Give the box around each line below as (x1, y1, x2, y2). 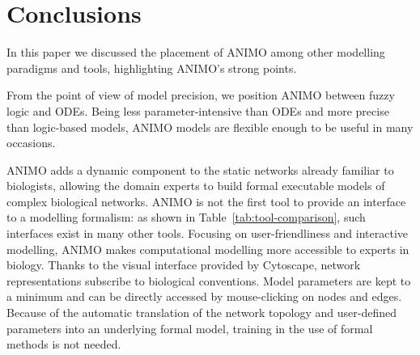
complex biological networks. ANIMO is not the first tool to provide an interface (6, 192, 406, 209)
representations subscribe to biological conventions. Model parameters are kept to (6, 272, 411, 289)
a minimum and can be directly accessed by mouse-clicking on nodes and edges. (6, 288, 402, 305)
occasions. (6, 134, 56, 151)
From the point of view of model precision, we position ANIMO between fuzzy (6, 87, 395, 104)
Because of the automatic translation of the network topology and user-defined (6, 304, 397, 321)
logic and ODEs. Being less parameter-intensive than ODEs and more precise (6, 102, 389, 119)
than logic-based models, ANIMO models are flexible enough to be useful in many (6, 118, 414, 135)
